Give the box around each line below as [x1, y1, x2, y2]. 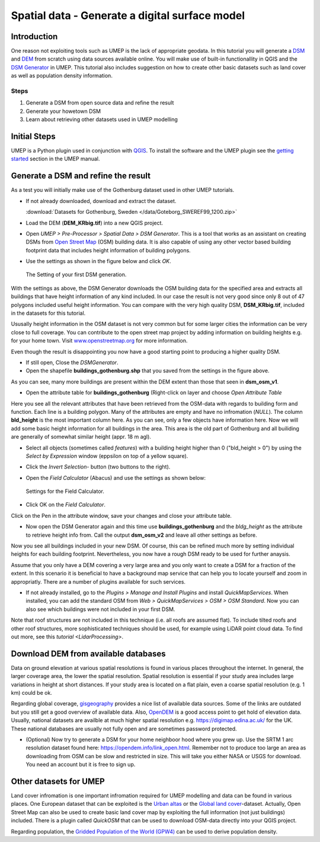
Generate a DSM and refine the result [11, 171, 151, 181]
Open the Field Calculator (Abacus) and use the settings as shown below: [25, 474, 206, 481]
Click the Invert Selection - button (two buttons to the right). [25, 463, 171, 470]
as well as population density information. [11, 72, 113, 80]
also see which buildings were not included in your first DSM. [25, 606, 175, 613]
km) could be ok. [11, 689, 53, 697]
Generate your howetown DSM [25, 107, 101, 115]
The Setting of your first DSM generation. [25, 271, 127, 278]
